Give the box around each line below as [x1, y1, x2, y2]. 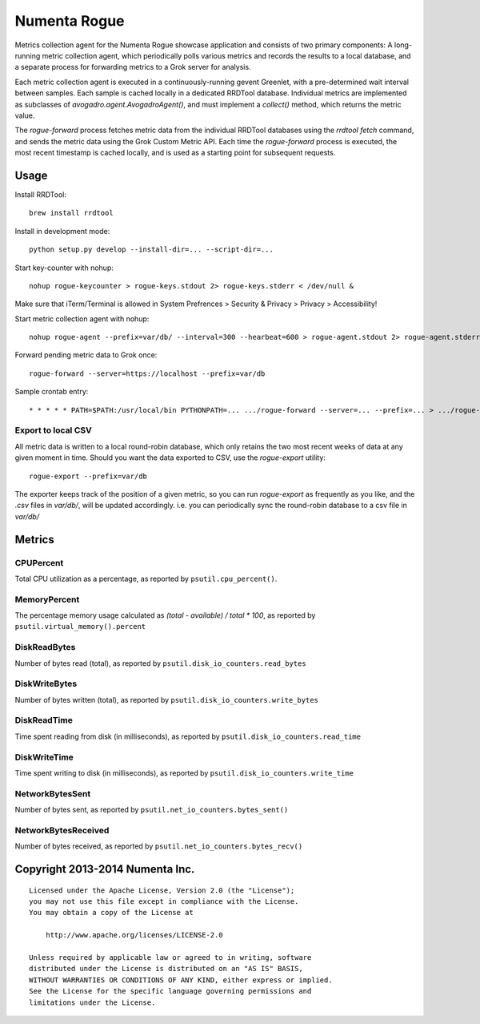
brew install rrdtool [29, 208, 114, 218]
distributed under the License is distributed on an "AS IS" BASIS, [29, 964, 303, 974]
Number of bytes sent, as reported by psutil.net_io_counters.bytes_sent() [14, 805, 289, 815]
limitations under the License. [29, 998, 156, 1007]
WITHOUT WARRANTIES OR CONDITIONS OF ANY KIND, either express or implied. [29, 975, 333, 985]
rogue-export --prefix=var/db [29, 471, 148, 481]
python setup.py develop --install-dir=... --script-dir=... [29, 245, 274, 254]
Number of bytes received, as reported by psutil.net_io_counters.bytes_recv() [14, 841, 303, 851]
